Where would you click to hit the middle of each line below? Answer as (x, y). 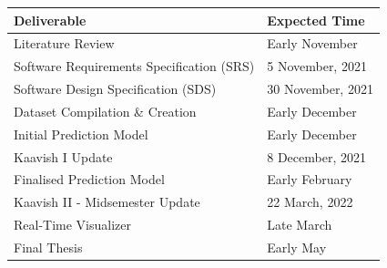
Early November (312, 43)
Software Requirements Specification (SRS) (134, 66)
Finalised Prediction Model (89, 179)
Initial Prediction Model (81, 134)
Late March (300, 225)
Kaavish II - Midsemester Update (107, 202)
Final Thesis (48, 247)
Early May (297, 247)
